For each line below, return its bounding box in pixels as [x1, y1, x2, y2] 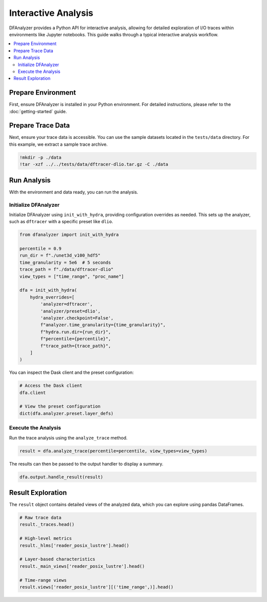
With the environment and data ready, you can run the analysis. [9, 189, 138, 195]
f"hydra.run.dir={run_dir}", [40, 329, 111, 335]
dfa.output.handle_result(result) [19, 474, 103, 480]
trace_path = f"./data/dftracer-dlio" [19, 267, 114, 272]
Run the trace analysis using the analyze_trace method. [9, 434, 128, 441]
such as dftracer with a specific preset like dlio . [9, 219, 113, 225]
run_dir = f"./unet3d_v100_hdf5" [19, 253, 101, 258]
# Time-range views [19, 577, 67, 583]
